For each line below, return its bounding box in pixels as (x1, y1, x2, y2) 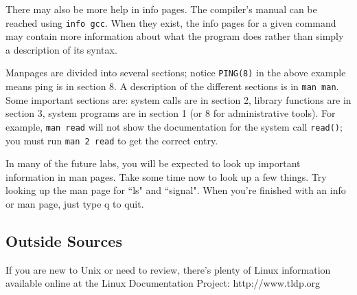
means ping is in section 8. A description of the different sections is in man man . (5, 79, 339, 94)
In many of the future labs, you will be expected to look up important (5, 156, 301, 171)
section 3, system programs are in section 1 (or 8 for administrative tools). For (5, 106, 336, 120)
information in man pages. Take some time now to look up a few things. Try (5, 169, 327, 184)
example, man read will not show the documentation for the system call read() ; (5, 119, 343, 133)
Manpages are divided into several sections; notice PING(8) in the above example (5, 65, 346, 80)
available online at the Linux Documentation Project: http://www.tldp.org (5, 276, 321, 290)
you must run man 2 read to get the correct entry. (5, 133, 218, 147)
